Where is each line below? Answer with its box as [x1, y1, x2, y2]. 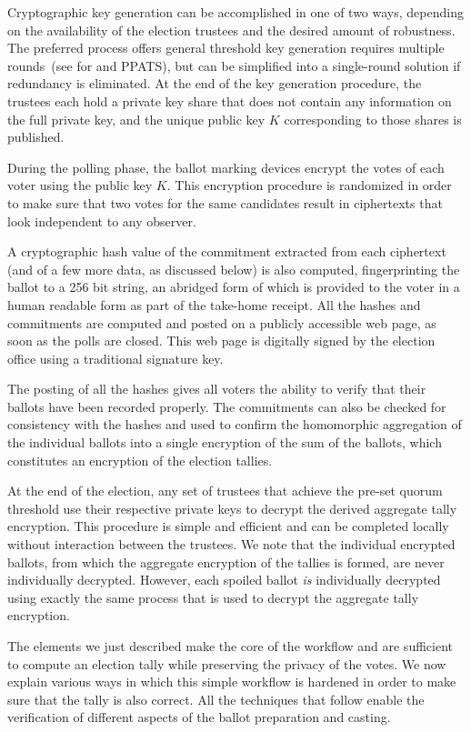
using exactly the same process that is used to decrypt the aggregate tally [7, 587, 419, 607]
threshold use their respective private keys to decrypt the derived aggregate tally [7, 498, 457, 517]
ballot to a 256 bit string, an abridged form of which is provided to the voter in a [7, 277, 460, 296]
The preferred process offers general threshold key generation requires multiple [7, 38, 445, 57]
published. [7, 127, 65, 146]
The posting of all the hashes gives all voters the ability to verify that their [7, 379, 426, 398]
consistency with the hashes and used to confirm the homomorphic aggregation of [7, 415, 462, 434]
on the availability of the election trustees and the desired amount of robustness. [7, 20, 456, 39]
